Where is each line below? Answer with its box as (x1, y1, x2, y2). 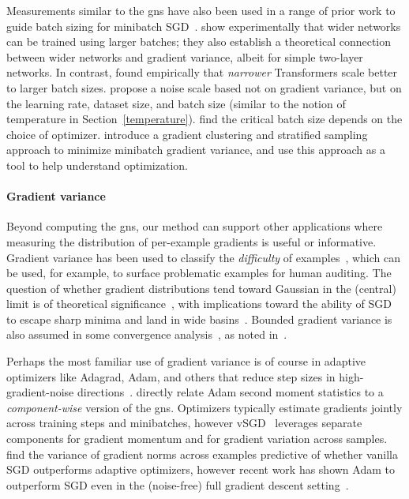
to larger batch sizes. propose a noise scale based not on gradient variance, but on (6, 79, 402, 96)
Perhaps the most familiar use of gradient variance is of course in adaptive (6, 353, 366, 370)
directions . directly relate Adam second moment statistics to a (77, 384, 384, 400)
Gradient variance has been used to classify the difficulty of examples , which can (6, 249, 401, 265)
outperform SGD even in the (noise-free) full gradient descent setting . (6, 476, 349, 493)
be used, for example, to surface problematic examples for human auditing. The (6, 265, 392, 281)
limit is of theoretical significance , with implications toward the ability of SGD (6, 295, 392, 312)
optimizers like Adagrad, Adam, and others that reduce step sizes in (6, 368, 336, 385)
